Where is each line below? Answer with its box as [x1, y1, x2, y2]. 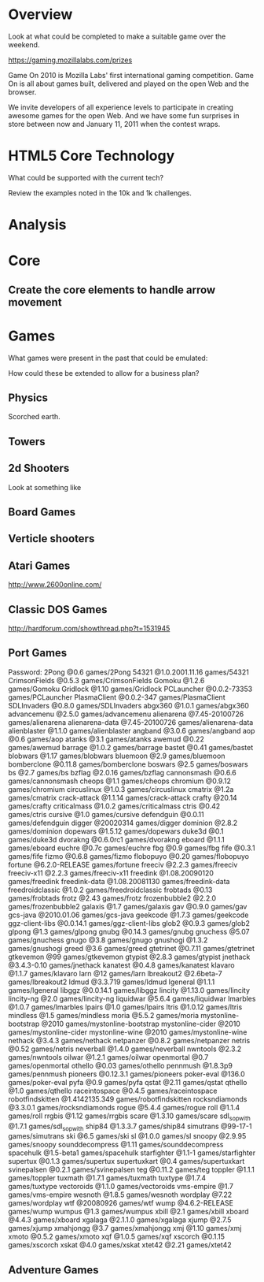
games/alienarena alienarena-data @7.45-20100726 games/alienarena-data [8, 717, 254, 726]
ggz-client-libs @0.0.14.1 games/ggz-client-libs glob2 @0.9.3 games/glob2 [8, 918, 250, 927]
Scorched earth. [8, 412, 60, 422]
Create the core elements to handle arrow [8, 283, 216, 296]
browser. [8, 87, 37, 96]
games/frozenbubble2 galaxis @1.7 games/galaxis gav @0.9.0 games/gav [8, 901, 247, 911]
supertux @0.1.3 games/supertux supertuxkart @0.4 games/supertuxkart [8, 1157, 245, 1166]
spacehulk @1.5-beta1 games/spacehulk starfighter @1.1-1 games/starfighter [8, 1148, 256, 1158]
